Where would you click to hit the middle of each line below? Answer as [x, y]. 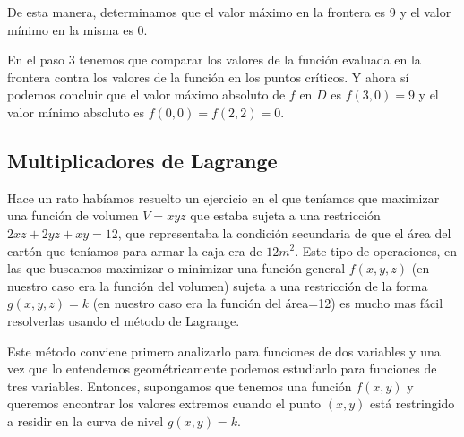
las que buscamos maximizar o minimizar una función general [176, 268]
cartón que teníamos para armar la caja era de [135, 250]
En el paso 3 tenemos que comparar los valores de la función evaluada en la [214, 60]
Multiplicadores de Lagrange [142, 160]
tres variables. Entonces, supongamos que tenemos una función [180, 386]
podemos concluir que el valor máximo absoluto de [146, 94]
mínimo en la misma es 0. [77, 29]
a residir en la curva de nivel [86, 420]
